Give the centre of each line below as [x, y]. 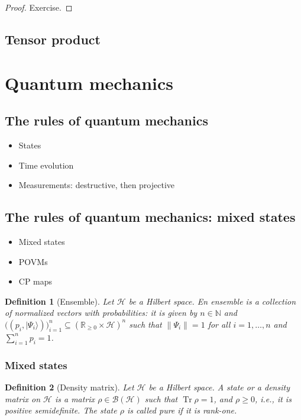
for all [219, 324]
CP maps [35, 281]
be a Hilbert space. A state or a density [219, 387]
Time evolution [46, 165]
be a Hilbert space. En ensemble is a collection [212, 301]
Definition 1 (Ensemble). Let [59, 301]
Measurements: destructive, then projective [97, 185]
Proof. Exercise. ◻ [39, 7]
